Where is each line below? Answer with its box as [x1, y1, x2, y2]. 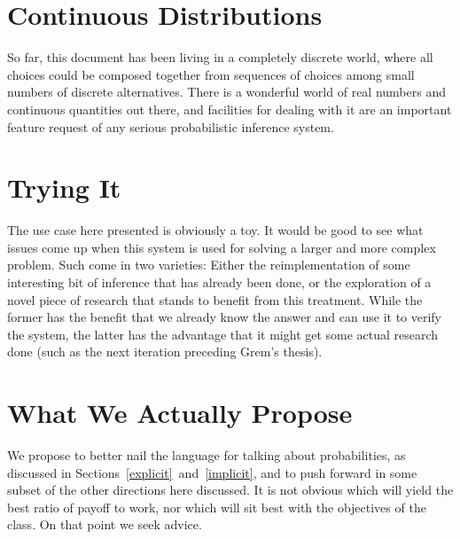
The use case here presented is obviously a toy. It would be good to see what [7, 221, 424, 239]
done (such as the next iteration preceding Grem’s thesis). [7, 342, 323, 361]
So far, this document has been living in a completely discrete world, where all [7, 48, 433, 66]
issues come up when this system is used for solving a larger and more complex [7, 238, 436, 256]
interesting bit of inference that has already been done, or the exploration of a [7, 273, 432, 291]
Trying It [7, 169, 121, 206]
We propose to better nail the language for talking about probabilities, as [7, 446, 406, 465]
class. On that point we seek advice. [7, 515, 202, 534]
